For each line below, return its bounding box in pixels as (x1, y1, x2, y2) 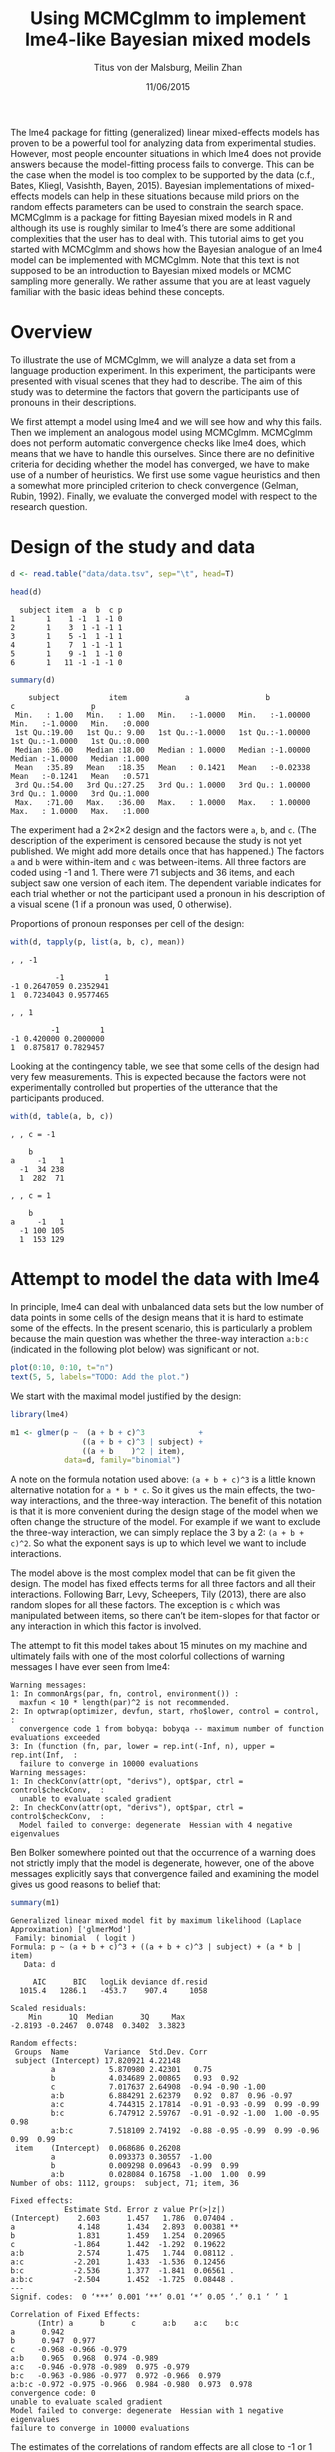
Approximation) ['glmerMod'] (10, 1925, 132, 1935)
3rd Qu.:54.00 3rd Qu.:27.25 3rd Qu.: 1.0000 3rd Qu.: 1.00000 (14, 780, 311, 791)
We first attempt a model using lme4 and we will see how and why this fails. (10, 415, 323, 427)
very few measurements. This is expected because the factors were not (10, 1071, 307, 1083)
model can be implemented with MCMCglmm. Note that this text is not (10, 253, 300, 266)
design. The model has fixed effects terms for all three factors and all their (10, 1578, 316, 1590)
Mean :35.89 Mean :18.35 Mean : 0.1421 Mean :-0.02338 (14, 763, 311, 773)
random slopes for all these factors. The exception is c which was (10, 1599, 281, 1611)
